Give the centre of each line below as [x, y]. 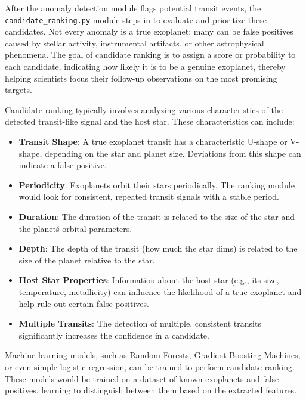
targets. [19, 90]
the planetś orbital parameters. [75, 228]
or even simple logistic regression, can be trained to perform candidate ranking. [150, 366]
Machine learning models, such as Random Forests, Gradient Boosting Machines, [153, 355]
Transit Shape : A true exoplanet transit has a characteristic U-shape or [153, 141]
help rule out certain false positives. [84, 303]
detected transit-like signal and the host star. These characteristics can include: [150, 121]
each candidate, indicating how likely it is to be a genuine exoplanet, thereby [145, 66]
